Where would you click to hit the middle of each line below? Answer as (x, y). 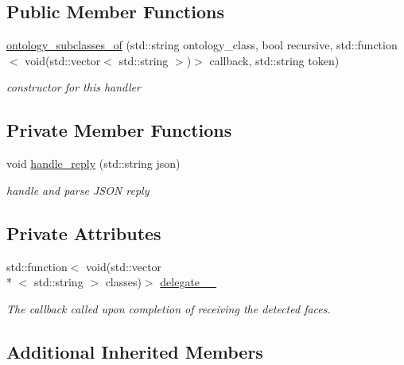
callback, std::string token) (274, 60)
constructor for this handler (74, 87)
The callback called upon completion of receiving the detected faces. (169, 308)
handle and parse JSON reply (78, 190)
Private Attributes (84, 233)
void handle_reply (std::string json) (93, 163)
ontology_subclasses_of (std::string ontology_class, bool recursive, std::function (202, 45)
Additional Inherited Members (135, 351)
